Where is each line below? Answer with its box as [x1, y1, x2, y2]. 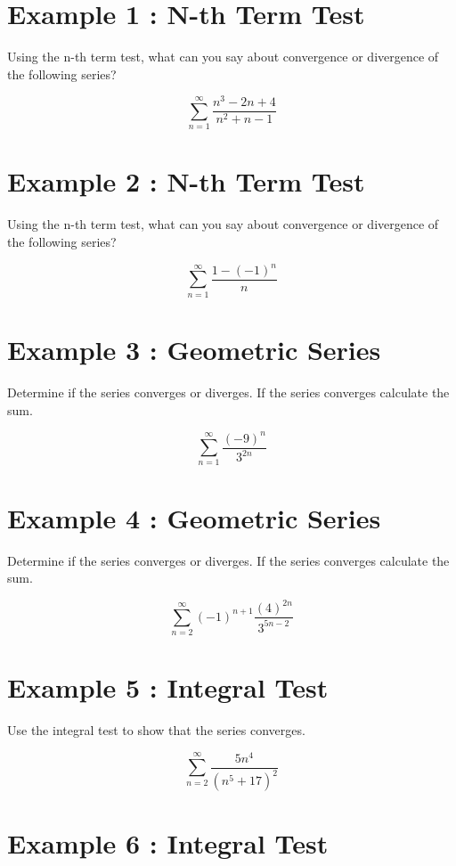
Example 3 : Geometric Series [7, 331, 381, 367]
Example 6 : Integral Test [7, 825, 329, 862]
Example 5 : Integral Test [7, 669, 329, 706]
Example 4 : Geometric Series [7, 499, 381, 535]
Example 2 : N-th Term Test [7, 163, 365, 200]
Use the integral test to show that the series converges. [7, 721, 305, 739]
